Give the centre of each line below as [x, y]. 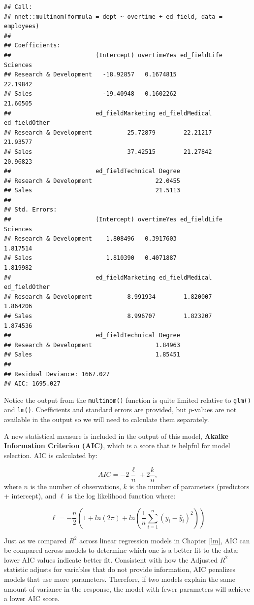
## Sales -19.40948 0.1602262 [90, 94]
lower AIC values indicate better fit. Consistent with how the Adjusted [111, 559]
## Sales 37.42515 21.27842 [108, 152]
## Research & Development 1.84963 [92, 345]
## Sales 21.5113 [92, 191]
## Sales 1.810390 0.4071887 [90, 258]
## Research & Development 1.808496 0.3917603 [90, 239]
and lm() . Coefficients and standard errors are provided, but [95, 409]
